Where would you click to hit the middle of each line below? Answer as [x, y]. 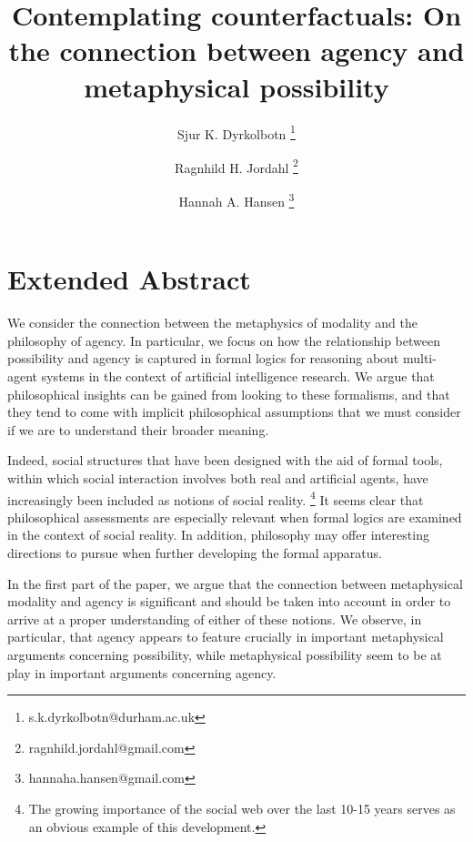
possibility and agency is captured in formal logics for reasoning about [203, 358]
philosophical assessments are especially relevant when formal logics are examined [235, 517]
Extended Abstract [129, 279]
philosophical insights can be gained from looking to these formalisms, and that [229, 394]
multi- [419, 358]
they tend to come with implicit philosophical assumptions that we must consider [234, 412]
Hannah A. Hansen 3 [236, 200]
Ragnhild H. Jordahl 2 [236, 166]
